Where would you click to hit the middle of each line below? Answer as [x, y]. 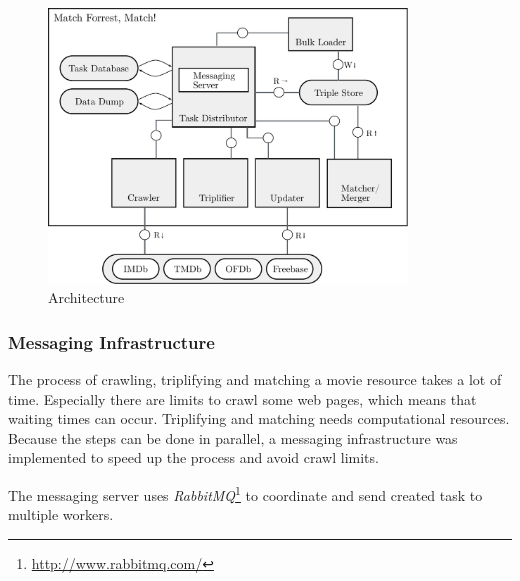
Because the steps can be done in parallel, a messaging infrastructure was [233, 437]
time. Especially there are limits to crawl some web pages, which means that [242, 398]
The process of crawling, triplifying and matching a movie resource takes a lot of [255, 378]
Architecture [86, 297]
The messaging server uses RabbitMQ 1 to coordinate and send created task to [245, 493]
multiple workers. [61, 514]
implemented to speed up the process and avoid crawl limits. [193, 457]
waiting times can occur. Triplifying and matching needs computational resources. [259, 418]
